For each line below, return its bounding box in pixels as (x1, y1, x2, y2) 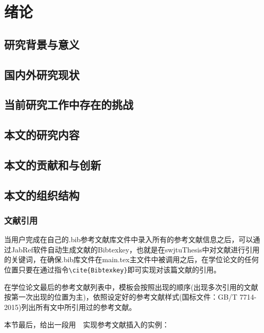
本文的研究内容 (4, 127, 79, 143)
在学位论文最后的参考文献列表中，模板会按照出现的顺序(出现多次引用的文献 (4, 281, 258, 292)
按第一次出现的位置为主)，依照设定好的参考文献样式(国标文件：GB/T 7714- (4, 291, 257, 302)
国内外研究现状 (4, 66, 79, 82)
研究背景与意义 (4, 36, 79, 52)
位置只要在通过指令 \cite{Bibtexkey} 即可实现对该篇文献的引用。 (4, 264, 221, 275)
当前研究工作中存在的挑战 (4, 96, 133, 112)
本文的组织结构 (4, 187, 79, 203)
